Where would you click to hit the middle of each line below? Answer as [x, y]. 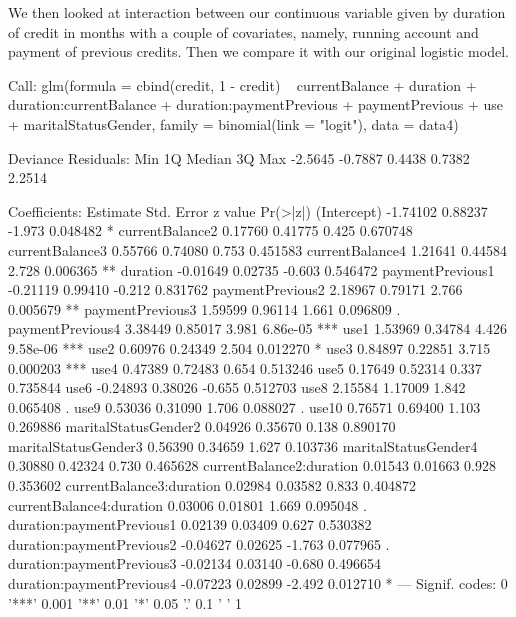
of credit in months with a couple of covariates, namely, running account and [243, 31]
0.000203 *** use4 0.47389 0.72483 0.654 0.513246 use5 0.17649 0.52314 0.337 [245, 367]
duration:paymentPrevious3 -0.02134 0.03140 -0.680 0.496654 [194, 563]
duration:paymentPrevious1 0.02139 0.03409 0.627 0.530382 [190, 524]
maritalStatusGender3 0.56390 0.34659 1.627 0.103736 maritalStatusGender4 [243, 445]
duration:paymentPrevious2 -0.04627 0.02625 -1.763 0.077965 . [199, 543]
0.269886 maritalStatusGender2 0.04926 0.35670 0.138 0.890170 [202, 426]
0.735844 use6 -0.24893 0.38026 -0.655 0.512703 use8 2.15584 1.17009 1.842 [237, 387]
